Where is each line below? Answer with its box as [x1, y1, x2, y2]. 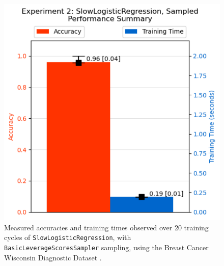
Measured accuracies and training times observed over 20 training [4, 222, 209, 232]
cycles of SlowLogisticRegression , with [4, 232, 131, 243]
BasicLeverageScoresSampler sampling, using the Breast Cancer [4, 242, 209, 252]
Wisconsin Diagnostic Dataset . [4, 252, 102, 262]
